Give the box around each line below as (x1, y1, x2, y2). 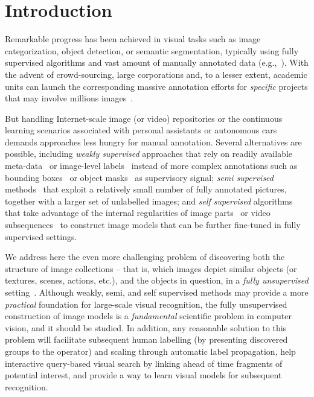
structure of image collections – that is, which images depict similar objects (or (5, 262, 297, 275)
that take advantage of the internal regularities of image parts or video (5, 206, 271, 219)
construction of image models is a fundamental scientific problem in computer (5, 310, 292, 322)
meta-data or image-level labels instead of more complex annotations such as (5, 159, 298, 172)
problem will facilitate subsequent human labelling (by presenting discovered (5, 333, 288, 346)
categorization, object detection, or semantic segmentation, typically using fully (5, 44, 299, 57)
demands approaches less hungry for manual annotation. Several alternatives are (5, 135, 302, 148)
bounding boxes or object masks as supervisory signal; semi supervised (5, 171, 274, 183)
